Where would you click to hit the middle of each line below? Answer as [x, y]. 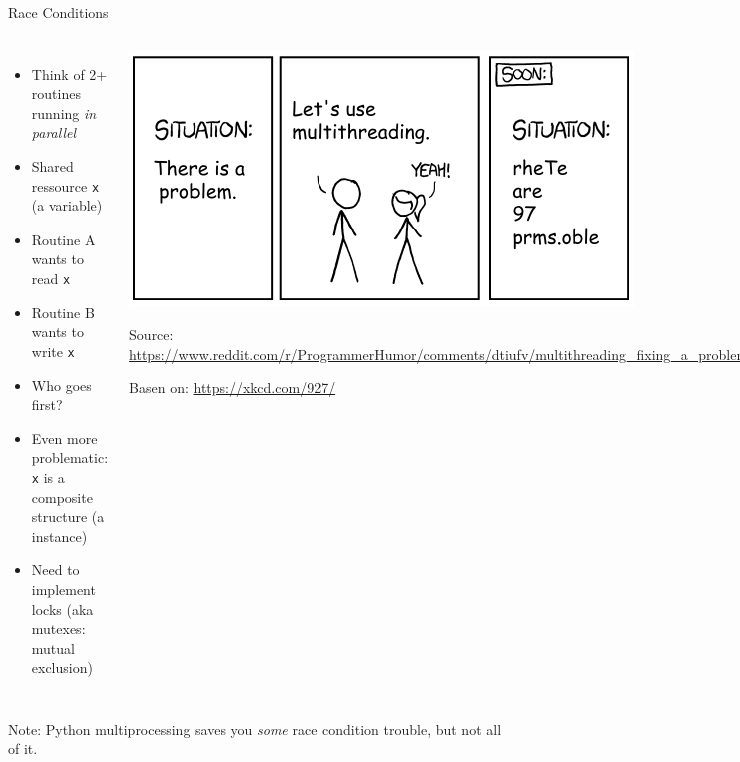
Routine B [63, 311]
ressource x [65, 185]
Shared [52, 165]
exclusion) [62, 667]
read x [51, 278]
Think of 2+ [69, 73]
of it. [23, 748]
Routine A [63, 238]
